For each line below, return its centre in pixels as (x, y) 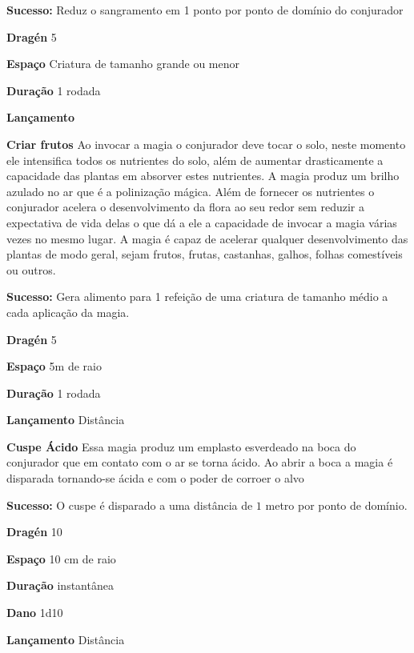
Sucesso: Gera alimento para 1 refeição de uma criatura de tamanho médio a (197, 296)
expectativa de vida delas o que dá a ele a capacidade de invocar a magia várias (202, 222)
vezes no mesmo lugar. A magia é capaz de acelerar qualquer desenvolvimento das (207, 238)
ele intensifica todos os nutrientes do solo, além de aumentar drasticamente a (195, 160)
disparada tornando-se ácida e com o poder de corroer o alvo (155, 478)
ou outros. (31, 269)
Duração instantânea (60, 585)
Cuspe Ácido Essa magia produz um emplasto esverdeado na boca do (181, 446)
